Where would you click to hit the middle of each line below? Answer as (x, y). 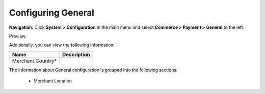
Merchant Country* (34, 61)
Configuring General (52, 13)
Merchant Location (53, 81)
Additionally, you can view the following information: (62, 45)
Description (76, 55)
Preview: (18, 36)
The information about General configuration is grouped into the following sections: (93, 70)
